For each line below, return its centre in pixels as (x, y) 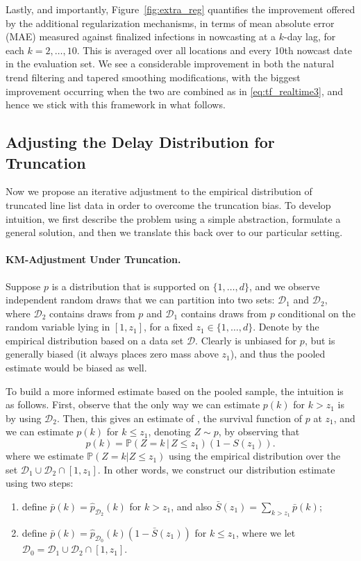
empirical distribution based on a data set (95, 340)
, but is (320, 340)
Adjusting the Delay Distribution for (140, 142)
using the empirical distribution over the (255, 456)
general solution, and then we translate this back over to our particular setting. (174, 232)
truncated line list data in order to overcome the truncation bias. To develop (168, 204)
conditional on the (317, 313)
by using (24, 418)
